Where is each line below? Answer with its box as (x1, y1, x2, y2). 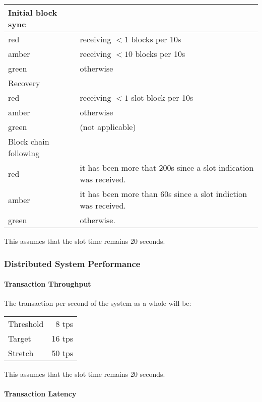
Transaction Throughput (4, 279, 91, 289)
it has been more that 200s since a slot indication (80, 162, 254, 173)
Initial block (8, 7, 57, 18)
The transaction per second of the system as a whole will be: (4, 298, 191, 308)
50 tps (51, 347, 74, 359)
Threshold (8, 317, 44, 329)
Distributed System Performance (4, 257, 141, 270)
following (8, 147, 40, 159)
